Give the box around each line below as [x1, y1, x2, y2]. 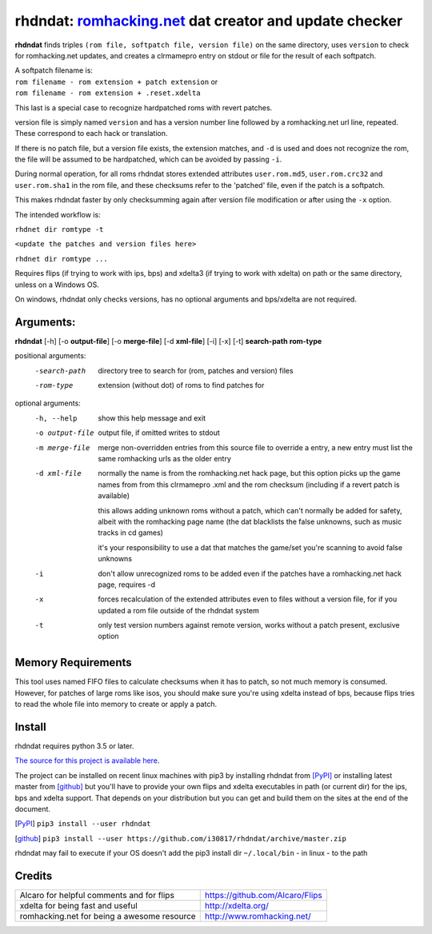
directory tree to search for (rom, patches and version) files [98, 365, 294, 375]
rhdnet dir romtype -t [14, 225, 104, 234]
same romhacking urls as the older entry [98, 454, 232, 463]
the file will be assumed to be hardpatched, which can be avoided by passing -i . [14, 154, 282, 164]
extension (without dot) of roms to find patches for [98, 381, 265, 390]
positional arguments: [14, 351, 86, 361]
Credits [14, 869, 53, 883]
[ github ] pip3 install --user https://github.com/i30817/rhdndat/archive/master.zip [14, 833, 347, 843]
